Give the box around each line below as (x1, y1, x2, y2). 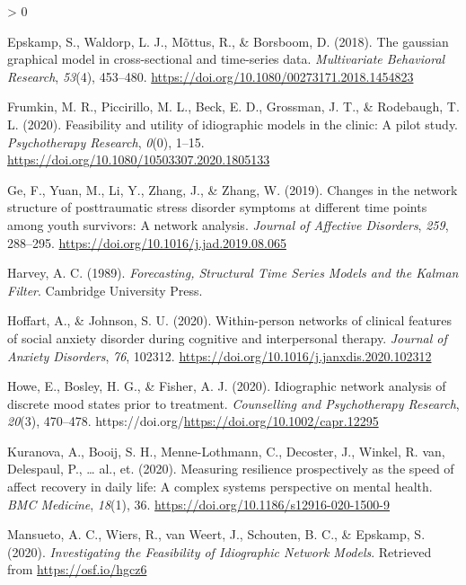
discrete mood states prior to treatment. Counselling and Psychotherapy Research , (7, 394, 460, 412)
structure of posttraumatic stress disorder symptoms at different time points (7, 198, 427, 217)
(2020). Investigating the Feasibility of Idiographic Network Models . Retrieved (7, 542, 432, 561)
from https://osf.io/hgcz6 (7, 560, 147, 579)
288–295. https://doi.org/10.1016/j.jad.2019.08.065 (7, 233, 286, 252)
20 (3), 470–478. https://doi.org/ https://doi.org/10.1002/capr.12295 (7, 412, 379, 430)
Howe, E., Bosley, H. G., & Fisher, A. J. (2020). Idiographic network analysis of (7, 377, 446, 395)
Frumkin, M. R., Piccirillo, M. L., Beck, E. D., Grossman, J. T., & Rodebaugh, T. (7, 97, 460, 116)
